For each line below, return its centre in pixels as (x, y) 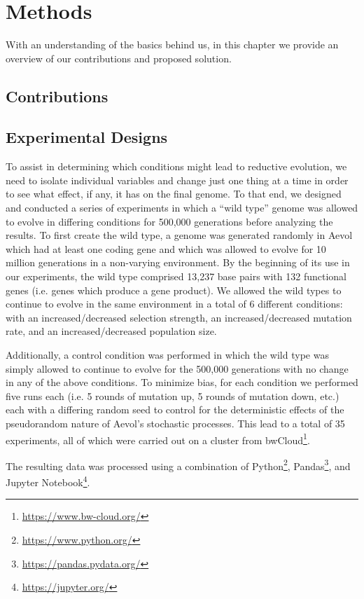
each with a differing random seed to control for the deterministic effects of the (175, 409)
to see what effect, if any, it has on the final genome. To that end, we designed (174, 194)
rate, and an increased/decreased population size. (111, 331)
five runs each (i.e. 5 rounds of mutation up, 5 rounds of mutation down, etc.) (173, 395)
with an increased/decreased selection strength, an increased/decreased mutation (179, 317)
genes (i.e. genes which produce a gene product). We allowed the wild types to (174, 290)
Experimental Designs (87, 137)
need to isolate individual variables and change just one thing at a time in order (177, 180)
